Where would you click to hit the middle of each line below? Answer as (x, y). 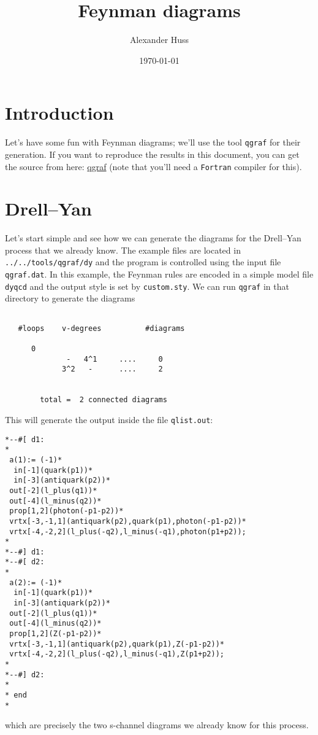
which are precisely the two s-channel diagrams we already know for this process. (157, 725)
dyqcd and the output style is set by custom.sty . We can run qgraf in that (147, 286)
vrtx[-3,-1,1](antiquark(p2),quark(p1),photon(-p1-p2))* (128, 521)
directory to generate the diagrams (70, 298)
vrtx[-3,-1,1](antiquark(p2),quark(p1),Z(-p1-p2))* (117, 644)
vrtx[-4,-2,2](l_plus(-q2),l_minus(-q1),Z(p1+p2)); (117, 654)
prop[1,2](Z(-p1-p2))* (55, 634)
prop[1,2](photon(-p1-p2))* (66, 511)
